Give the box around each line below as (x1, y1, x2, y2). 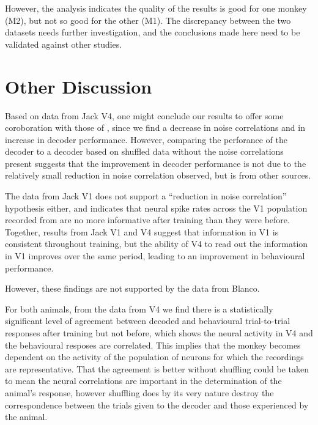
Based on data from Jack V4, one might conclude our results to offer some (5, 109, 284, 122)
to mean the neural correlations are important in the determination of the (5, 374, 282, 387)
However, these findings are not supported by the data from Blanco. (5, 282, 260, 295)
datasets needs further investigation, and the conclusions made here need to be (5, 26, 300, 39)
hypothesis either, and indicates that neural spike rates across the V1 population (5, 201, 308, 214)
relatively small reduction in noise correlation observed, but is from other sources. (5, 169, 311, 182)
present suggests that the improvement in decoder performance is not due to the (5, 157, 306, 169)
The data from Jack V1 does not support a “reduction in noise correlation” (5, 190, 287, 202)
